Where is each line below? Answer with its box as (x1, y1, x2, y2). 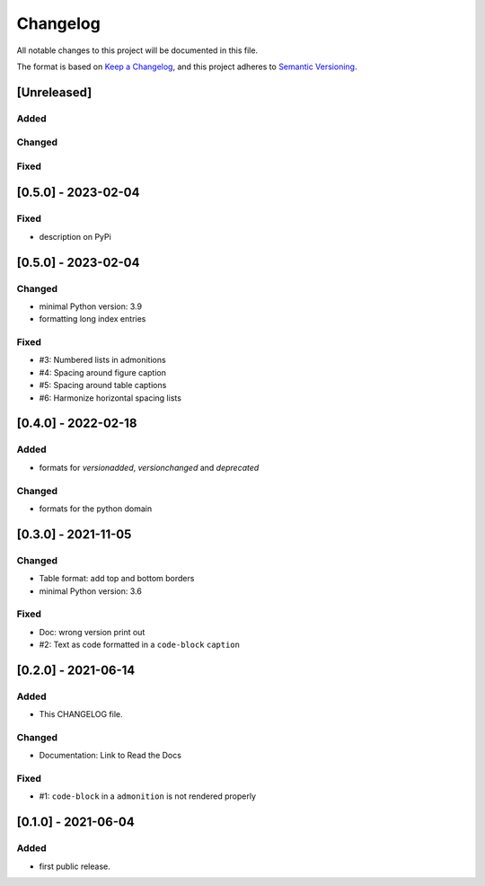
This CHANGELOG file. (39, 709, 123, 720)
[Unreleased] (16, 84, 93, 100)
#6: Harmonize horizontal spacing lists (39, 392, 181, 403)
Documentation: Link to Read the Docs (39, 750, 181, 761)
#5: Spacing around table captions (39, 380, 167, 391)
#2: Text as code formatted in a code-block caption (39, 639, 240, 651)
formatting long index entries (39, 314, 146, 324)
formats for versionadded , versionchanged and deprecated (39, 462, 260, 473)
